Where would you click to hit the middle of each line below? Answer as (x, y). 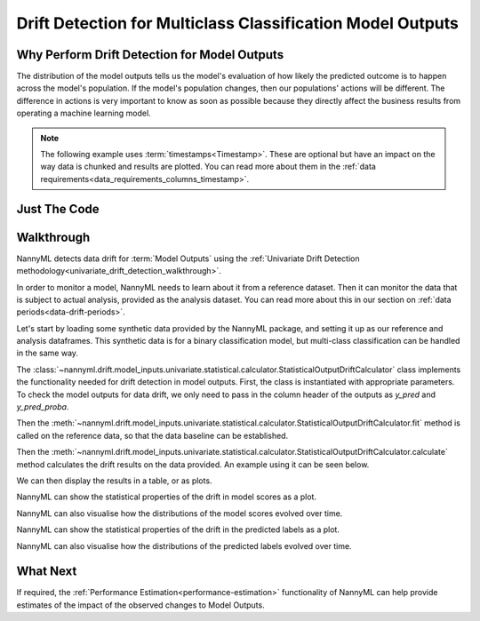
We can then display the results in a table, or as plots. (114, 481)
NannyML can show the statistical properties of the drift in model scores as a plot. (167, 497)
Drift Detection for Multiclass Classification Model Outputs (238, 23)
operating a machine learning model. (84, 113)
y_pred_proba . (43, 407)
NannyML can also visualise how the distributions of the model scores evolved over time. (180, 513)
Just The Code (58, 209)
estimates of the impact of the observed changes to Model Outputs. (141, 605)
